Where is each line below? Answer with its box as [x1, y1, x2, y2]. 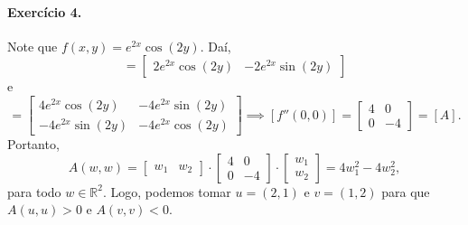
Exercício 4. [7, 2, 82, 21]
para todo [7, 182, 61, 201]
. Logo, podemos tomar [102, 182, 231, 201]
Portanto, [7, 135, 60, 154]
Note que [7, 36, 58, 55]
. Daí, [200, 36, 231, 55]
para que [381, 182, 430, 201]
